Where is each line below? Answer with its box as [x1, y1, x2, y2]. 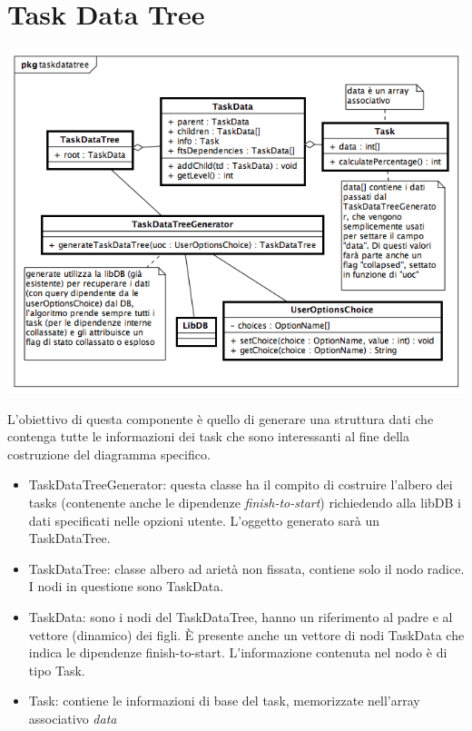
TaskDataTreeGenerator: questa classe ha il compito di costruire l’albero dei [28, 475, 453, 494]
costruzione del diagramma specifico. [7, 444, 211, 463]
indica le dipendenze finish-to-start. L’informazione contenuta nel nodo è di [28, 643, 447, 662]
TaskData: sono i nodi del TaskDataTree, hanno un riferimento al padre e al [28, 608, 453, 626]
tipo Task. [28, 660, 85, 679]
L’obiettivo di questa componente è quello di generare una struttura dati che [7, 409, 434, 428]
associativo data [28, 708, 117, 727]
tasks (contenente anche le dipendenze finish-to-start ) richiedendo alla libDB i [28, 493, 461, 512]
